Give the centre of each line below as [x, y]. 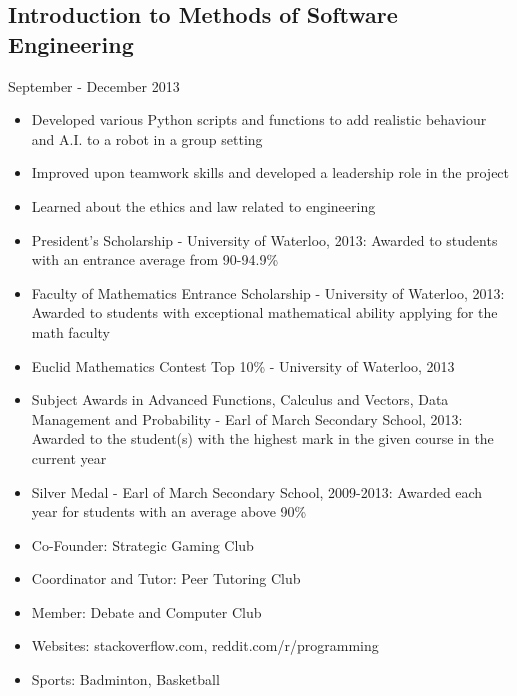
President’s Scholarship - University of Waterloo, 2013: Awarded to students [264, 239]
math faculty [70, 331]
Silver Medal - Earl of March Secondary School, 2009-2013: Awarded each [257, 491]
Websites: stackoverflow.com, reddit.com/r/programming [205, 645]
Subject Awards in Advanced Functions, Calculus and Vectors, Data [240, 399]
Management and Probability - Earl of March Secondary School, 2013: [247, 418]
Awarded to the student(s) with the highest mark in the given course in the [262, 438]
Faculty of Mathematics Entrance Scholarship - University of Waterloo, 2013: [268, 292]
